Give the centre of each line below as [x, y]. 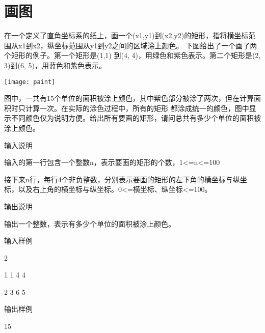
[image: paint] [30, 82]
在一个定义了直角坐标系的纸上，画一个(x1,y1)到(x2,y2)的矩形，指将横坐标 [126, 35]
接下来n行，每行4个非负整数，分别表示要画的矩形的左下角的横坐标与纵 [122, 179]
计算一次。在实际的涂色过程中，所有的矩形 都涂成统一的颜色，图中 [137, 108]
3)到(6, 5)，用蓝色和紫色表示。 [55, 65]
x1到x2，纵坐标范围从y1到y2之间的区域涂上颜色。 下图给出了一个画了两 [138, 45]
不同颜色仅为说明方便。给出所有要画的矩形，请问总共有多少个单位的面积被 [136, 118]
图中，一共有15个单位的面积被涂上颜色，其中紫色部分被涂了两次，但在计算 [129, 98]
